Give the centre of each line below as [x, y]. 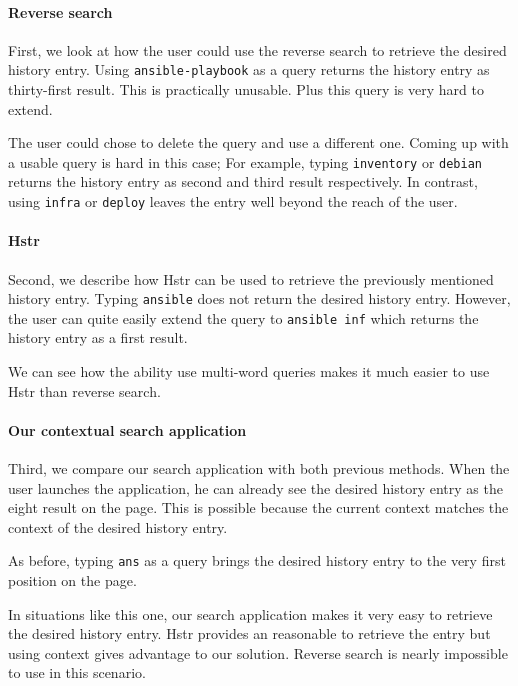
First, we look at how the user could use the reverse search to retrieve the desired [257, 49]
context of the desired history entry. [118, 526]
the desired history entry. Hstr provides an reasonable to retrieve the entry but [249, 633]
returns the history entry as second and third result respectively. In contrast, [243, 181]
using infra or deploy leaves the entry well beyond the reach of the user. [233, 201]
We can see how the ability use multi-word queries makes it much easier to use [249, 371]
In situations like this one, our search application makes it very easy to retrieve [250, 613]
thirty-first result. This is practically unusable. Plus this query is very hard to [246, 89]
